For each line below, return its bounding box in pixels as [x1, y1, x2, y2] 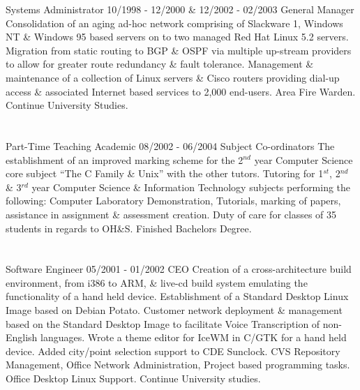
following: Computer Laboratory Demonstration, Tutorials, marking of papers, [6, 193, 341, 208]
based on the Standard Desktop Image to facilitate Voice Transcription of [6, 316, 320, 331]
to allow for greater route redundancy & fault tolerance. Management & [6, 57, 314, 71]
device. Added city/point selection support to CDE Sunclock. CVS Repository [6, 343, 340, 358]
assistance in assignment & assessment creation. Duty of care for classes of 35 [6, 207, 337, 221]
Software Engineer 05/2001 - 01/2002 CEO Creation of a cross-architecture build [6, 262, 352, 276]
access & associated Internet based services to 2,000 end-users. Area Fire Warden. [6, 84, 356, 98]
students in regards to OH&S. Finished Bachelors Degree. [6, 220, 252, 235]
